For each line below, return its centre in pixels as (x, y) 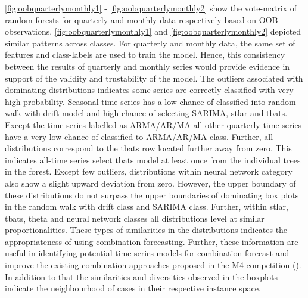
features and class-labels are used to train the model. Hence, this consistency (145, 55)
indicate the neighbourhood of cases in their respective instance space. (133, 288)
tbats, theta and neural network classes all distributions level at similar (135, 218)
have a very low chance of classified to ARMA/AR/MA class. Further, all (139, 136)
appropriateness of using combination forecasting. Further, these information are (152, 241)
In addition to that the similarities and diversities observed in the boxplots (141, 276)
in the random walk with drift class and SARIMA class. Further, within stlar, (147, 207)
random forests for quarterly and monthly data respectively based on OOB (141, 19)
